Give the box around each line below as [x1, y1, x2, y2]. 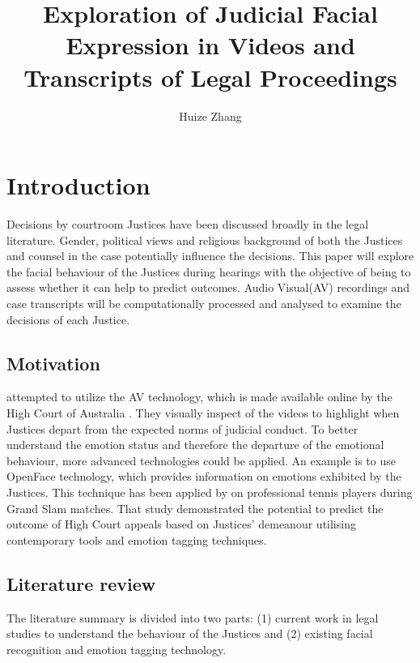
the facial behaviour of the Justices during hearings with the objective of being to [6, 263, 411, 280]
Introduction [6, 169, 151, 202]
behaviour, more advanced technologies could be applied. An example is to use [6, 451, 396, 468]
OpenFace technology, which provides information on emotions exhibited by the [6, 468, 401, 485]
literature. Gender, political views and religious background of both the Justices [6, 231, 403, 248]
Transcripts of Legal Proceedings [23, 60, 397, 93]
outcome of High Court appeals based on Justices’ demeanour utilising [6, 515, 356, 533]
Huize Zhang [179, 107, 242, 124]
